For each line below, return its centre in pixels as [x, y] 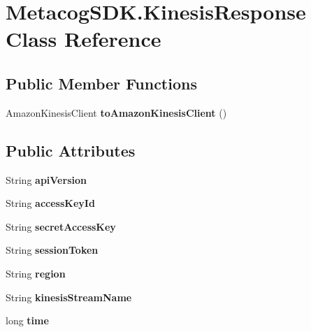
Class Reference [84, 39]
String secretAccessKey [61, 226]
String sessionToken [52, 250]
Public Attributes [71, 150]
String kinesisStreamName [69, 297]
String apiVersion [46, 179]
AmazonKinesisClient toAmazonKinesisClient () [116, 112]
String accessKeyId [50, 203]
